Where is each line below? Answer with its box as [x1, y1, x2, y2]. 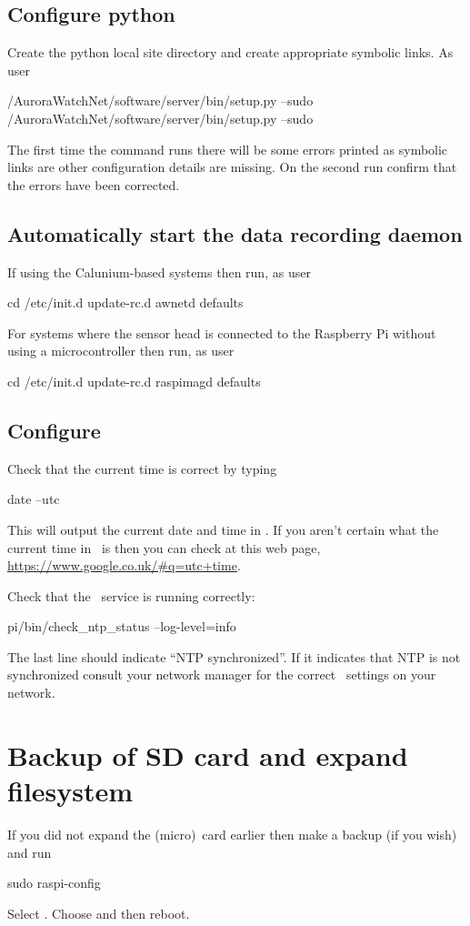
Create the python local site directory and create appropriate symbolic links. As [7, 43, 454, 62]
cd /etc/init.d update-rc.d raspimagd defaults [7, 371, 261, 390]
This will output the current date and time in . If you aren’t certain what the [7, 519, 439, 538]
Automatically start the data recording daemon [7, 219, 463, 247]
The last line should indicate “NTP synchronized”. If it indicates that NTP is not [7, 647, 461, 666]
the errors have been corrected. [7, 175, 180, 194]
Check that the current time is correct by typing [7, 458, 277, 478]
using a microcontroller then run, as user [7, 341, 235, 360]
